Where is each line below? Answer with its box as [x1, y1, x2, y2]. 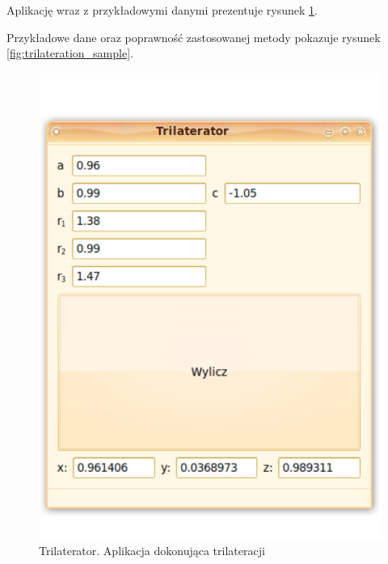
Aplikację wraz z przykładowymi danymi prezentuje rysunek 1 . [6, 2, 318, 18]
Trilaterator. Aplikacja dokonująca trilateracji [39, 541, 265, 558]
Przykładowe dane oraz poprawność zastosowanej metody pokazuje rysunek [6, 28, 381, 45]
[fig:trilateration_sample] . [6, 45, 133, 61]
